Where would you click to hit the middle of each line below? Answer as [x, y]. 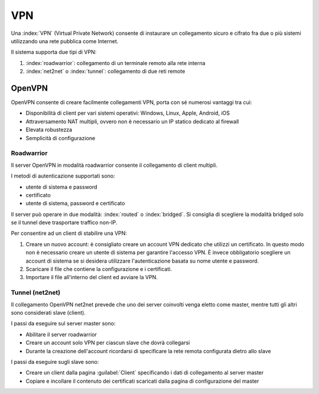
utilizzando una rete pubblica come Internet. [65, 41]
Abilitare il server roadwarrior [61, 334]
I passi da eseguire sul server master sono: [63, 324]
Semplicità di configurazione [61, 138]
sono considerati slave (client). [48, 312]
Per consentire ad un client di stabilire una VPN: [69, 233]
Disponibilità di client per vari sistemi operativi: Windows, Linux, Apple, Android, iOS [128, 113]
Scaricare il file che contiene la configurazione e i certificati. [99, 269]
